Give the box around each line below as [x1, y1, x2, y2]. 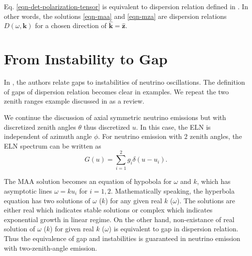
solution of [4, 224, 35, 234]
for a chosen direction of [35, 20, 107, 30]
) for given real [50, 224, 94, 234]
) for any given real [105, 195, 162, 205]
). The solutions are [177, 195, 236, 205]
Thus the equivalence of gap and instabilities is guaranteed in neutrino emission [4, 233, 240, 243]
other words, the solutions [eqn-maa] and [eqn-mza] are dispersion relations [4, 11, 227, 21]
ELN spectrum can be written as [4, 140, 101, 151]
